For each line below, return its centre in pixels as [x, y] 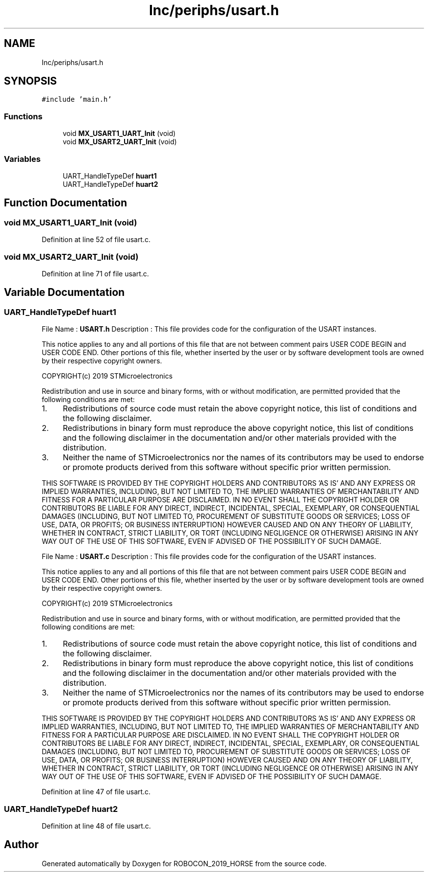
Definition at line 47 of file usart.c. [96, 792]
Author [21, 845]
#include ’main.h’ [77, 100]
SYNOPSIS [31, 81]
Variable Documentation [64, 292]
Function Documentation [65, 203]
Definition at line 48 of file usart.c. [96, 826]
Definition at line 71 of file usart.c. [95, 273]
